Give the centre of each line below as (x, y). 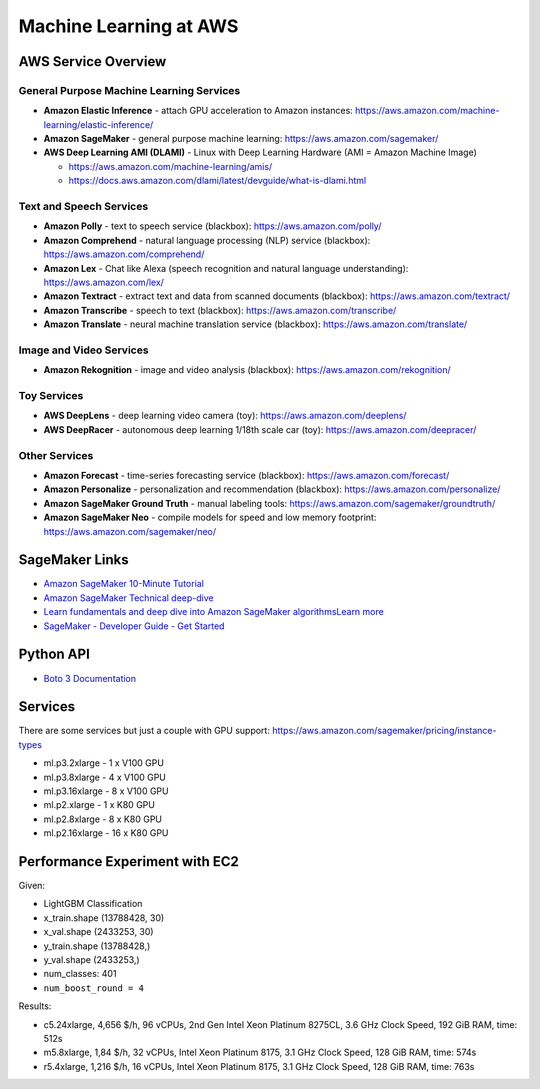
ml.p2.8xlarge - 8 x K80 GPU (102, 819)
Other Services (56, 455)
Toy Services (51, 396)
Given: (31, 886)
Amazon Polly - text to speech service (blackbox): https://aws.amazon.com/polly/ (212, 226)
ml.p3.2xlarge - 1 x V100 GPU (104, 763)
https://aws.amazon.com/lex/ (104, 282)
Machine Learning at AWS (128, 26)
